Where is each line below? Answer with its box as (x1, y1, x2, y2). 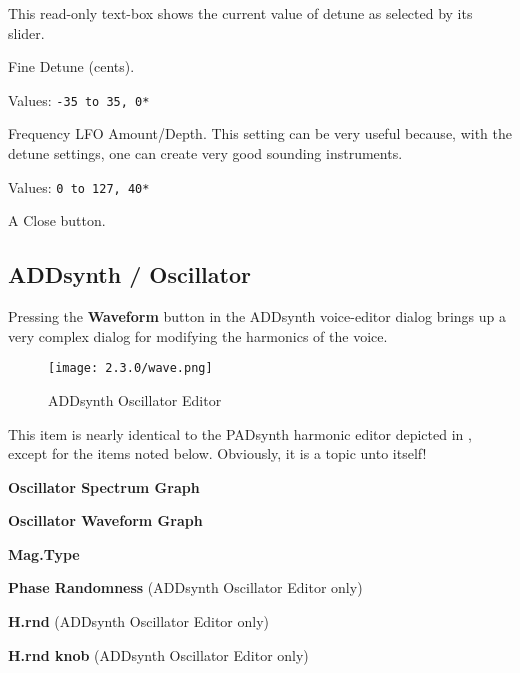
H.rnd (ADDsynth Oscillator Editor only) (8, 611, 270, 632)
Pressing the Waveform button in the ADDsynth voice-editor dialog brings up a (8, 306, 507, 327)
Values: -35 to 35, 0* (8, 89, 150, 110)
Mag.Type (8, 543, 80, 564)
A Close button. (8, 210, 106, 231)
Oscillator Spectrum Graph (8, 476, 200, 497)
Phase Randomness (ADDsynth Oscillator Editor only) (8, 577, 363, 598)
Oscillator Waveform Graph (8, 510, 203, 531)
